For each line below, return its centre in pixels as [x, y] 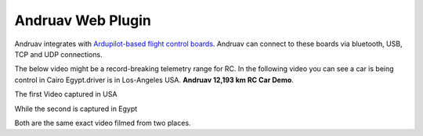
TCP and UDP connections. [58, 54]
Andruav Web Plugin [83, 20]
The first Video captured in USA [66, 95]
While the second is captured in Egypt [76, 109]
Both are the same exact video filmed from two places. [103, 123]
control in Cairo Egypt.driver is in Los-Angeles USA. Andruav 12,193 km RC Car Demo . [154, 80]
